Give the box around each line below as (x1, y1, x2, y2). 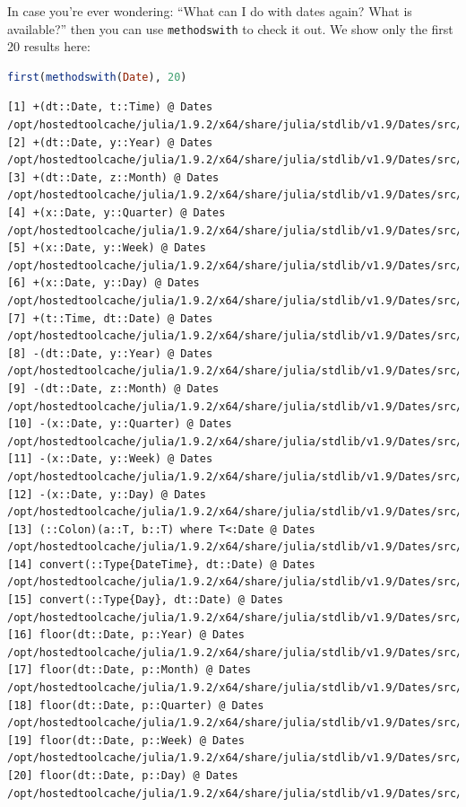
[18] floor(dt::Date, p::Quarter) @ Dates (7, 698, 264, 712)
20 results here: (7, 37, 91, 56)
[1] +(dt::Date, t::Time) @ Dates (7, 101, 213, 114)
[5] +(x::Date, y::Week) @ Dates (7, 241, 206, 255)
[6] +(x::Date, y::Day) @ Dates (7, 276, 200, 290)
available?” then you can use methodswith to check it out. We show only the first (7, 19, 453, 38)
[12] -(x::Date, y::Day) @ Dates (7, 487, 206, 501)
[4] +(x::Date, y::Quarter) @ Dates (7, 206, 226, 219)
